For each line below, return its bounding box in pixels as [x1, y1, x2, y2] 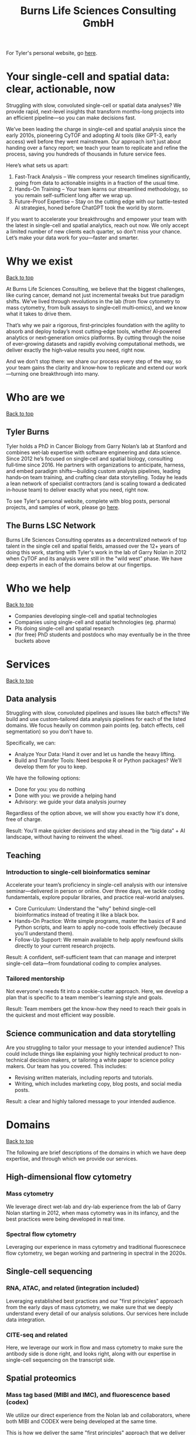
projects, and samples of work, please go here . [6, 503, 120, 510]
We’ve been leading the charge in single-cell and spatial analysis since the [6, 126, 186, 133]
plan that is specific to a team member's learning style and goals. [6, 994, 164, 1001]
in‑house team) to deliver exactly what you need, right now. [6, 486, 149, 493]
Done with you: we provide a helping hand [14, 792, 116, 799]
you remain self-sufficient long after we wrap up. [14, 192, 133, 199]
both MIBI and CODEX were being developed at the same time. [6, 1417, 157, 1424]
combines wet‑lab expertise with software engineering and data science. [6, 449, 182, 456]
